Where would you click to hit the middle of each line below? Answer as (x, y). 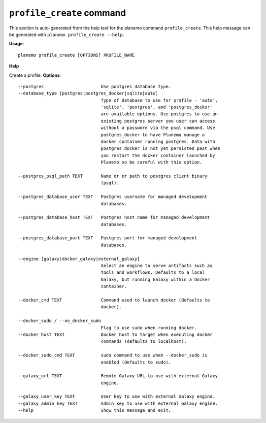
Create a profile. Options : (35, 75)
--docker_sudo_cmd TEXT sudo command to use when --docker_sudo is (113, 355)
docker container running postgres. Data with (158, 142)
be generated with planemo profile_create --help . (66, 34)
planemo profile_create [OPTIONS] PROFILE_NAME (76, 55)
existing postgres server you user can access (158, 121)
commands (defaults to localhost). (144, 342)
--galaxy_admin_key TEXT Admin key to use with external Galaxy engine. (118, 403)
